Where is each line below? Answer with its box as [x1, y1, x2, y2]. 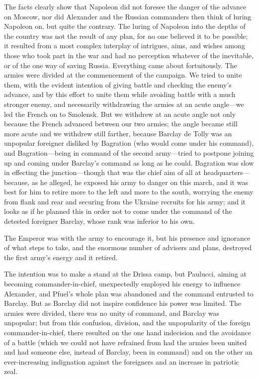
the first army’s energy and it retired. [4, 252, 118, 262]
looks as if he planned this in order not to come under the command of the [4, 206, 232, 216]
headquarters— [203, 167, 250, 178]
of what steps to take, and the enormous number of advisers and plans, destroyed [4, 242, 252, 253]
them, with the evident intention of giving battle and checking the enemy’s [4, 79, 232, 90]
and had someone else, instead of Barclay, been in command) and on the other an [4, 347, 253, 357]
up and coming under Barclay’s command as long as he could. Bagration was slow [4, 157, 254, 168]
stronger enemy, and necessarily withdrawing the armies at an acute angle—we [4, 98, 244, 109]
